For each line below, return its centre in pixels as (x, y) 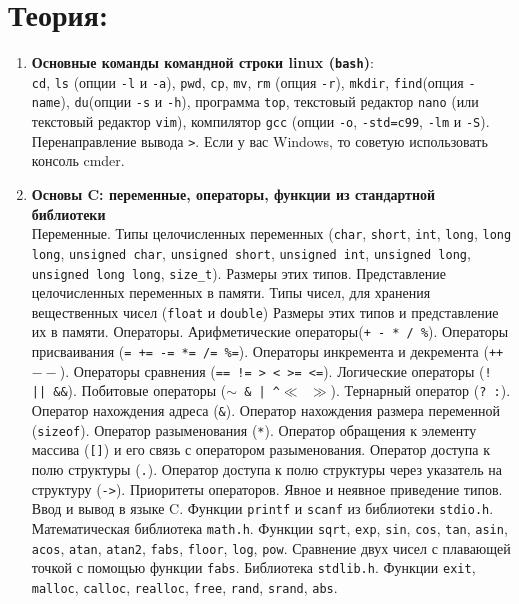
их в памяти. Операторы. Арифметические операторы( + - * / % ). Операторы (270, 331)
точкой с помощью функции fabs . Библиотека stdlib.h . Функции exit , (253, 567)
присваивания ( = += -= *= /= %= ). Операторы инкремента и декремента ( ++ (267, 351)
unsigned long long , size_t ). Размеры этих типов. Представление (238, 272)
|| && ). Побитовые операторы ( (129, 390)
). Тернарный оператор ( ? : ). (420, 390)
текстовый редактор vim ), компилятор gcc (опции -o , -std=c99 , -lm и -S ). (260, 121)
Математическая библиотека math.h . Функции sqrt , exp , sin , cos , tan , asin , (269, 527)
